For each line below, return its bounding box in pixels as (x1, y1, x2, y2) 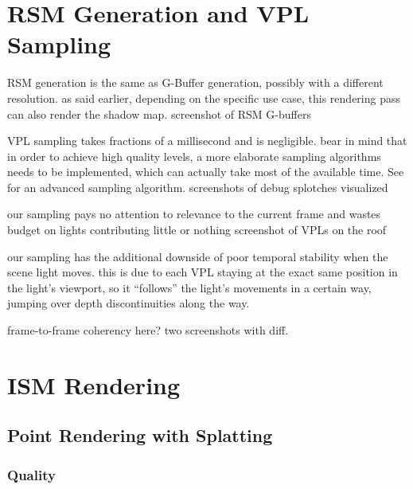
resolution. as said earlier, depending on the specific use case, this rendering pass (7, 89, 400, 106)
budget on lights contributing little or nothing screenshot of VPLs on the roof (7, 221, 387, 238)
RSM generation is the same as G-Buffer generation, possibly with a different (7, 74, 384, 91)
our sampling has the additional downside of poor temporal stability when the (7, 248, 388, 264)
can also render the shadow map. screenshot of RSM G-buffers (7, 105, 311, 122)
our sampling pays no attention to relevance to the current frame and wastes (7, 205, 381, 222)
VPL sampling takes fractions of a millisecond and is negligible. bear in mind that (7, 132, 407, 149)
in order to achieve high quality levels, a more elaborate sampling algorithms (7, 147, 381, 164)
